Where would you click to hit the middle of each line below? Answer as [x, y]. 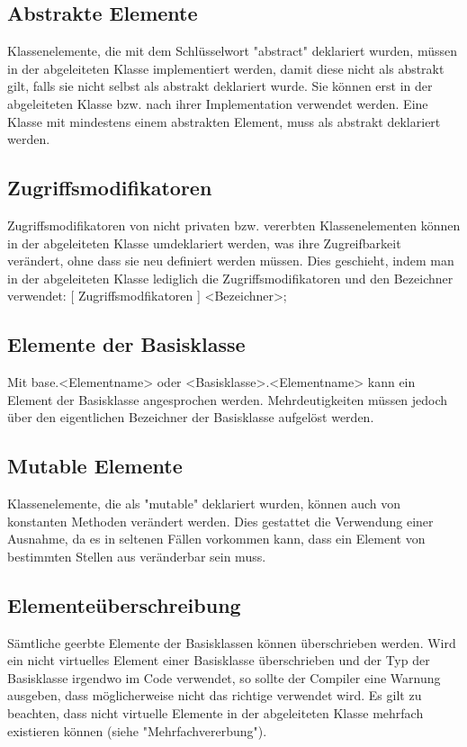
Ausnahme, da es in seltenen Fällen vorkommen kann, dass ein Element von [216, 539]
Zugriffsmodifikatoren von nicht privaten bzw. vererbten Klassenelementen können [234, 225]
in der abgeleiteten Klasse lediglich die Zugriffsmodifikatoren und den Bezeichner [230, 278]
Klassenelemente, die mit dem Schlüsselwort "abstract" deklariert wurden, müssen [232, 51]
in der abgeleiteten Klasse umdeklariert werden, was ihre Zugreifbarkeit [204, 243]
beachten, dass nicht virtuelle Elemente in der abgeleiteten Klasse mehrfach [216, 713]
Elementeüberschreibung [124, 604]
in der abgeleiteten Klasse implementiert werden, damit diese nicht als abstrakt [226, 68]
